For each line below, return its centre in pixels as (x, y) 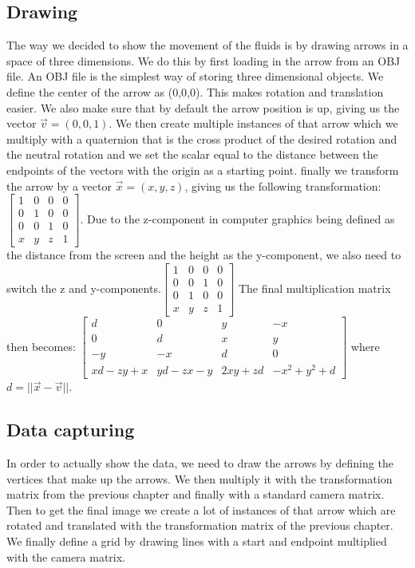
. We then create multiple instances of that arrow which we (253, 123)
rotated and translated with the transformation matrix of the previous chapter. (200, 525)
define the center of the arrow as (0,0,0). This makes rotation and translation (195, 91)
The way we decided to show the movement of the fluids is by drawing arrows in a (207, 45)
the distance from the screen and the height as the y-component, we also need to (204, 255)
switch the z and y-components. (84, 288)
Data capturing (71, 430)
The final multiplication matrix (314, 288)
